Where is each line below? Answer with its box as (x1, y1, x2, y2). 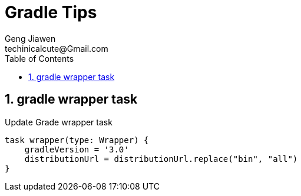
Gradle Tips (5, 2, 97, 22)
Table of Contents (5, 53, 74, 64)
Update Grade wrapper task (5, 117, 113, 127)
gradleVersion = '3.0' (24, 144, 129, 154)
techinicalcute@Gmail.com (5, 43, 108, 54)
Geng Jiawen (5, 33, 56, 44)
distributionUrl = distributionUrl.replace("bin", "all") (24, 154, 298, 164)
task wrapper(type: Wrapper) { (5, 135, 149, 145)
